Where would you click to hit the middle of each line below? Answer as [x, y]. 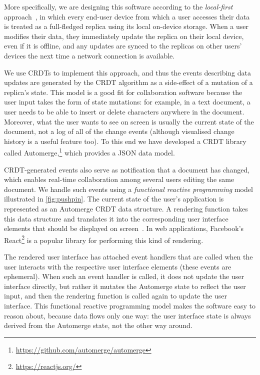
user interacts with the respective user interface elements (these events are [118, 266]
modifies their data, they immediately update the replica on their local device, [124, 36]
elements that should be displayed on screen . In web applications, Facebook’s [124, 228]
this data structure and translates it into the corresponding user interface [116, 218]
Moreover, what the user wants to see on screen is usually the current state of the [129, 121]
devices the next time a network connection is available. [89, 55]
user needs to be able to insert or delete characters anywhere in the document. [124, 111]
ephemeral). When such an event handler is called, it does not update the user [124, 276]
